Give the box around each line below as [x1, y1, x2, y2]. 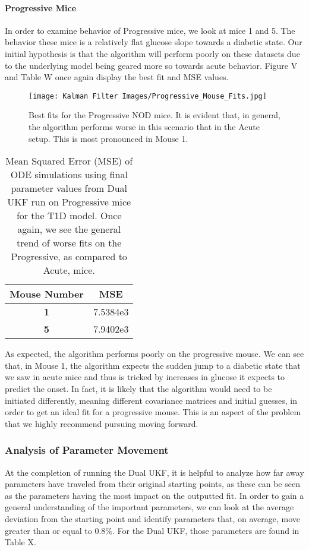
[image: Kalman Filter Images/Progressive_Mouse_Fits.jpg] [29, 91, 267, 100]
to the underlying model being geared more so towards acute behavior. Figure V [5, 59, 298, 71]
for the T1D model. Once [16, 208, 122, 223]
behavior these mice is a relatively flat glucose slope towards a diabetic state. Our [5, 36, 302, 48]
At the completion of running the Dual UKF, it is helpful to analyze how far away [5, 466, 304, 478]
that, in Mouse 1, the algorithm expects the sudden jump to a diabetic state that [5, 359, 301, 371]
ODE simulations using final [10, 167, 128, 182]
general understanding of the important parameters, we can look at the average [5, 501, 294, 513]
